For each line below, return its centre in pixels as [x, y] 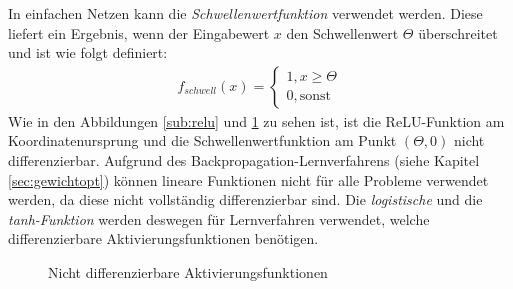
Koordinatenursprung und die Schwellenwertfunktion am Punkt [202, 140]
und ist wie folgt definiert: [88, 52]
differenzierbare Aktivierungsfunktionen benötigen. [163, 238]
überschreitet [458, 32]
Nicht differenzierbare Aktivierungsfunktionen [188, 271]
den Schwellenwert [342, 32]
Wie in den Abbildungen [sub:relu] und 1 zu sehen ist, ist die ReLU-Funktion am [256, 120]
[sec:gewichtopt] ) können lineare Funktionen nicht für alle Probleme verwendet [248, 179]
